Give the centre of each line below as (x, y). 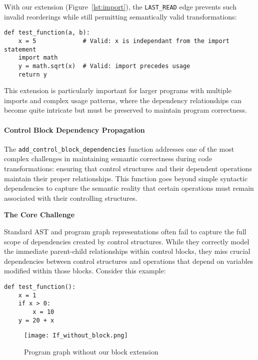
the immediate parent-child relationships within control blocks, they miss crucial (127, 251)
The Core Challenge (39, 215)
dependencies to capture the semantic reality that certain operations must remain (129, 188)
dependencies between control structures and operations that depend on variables (129, 261)
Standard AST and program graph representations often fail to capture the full (125, 231)
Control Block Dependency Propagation (74, 129)
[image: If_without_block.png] (76, 336)
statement (20, 49)
